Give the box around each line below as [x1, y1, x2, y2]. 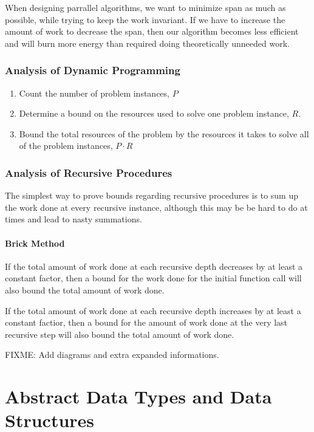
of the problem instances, [19, 139, 113, 152]
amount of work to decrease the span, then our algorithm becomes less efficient [5, 25, 299, 38]
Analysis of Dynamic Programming [5, 63, 180, 78]
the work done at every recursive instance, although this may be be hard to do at [5, 201, 308, 213]
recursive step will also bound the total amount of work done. [5, 327, 234, 340]
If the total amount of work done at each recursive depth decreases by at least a [5, 259, 303, 272]
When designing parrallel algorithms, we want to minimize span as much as [5, 1, 286, 13]
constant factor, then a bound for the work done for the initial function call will [5, 272, 302, 284]
